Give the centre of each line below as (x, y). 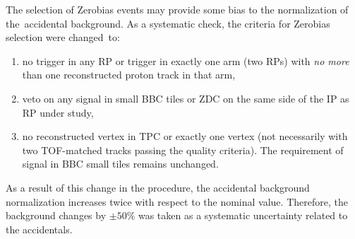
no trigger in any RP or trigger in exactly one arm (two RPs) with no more (186, 60)
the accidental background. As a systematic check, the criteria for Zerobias (168, 23)
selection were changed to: (63, 37)
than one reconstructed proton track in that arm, (129, 75)
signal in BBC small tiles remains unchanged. (120, 164)
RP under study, (58, 112)
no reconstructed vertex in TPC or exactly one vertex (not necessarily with (185, 136)
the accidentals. (39, 229)
